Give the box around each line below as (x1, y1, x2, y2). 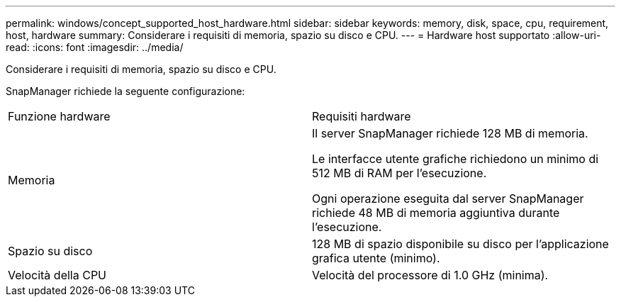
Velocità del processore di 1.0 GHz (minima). (312, 268, 549, 282)
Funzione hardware (8, 109, 111, 123)
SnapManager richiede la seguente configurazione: (6, 85, 245, 97)
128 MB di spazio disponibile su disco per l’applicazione (312, 237, 609, 251)
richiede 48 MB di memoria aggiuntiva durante (312, 206, 560, 220)
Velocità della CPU (8, 268, 107, 282)
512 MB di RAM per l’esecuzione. (312, 166, 487, 180)
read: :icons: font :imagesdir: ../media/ (6, 41, 184, 53)
